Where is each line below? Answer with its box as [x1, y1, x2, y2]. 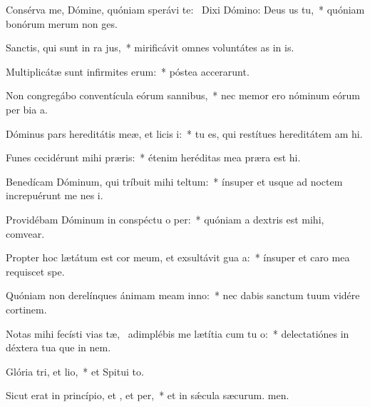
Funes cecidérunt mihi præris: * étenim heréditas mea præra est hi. [6, 150, 301, 165]
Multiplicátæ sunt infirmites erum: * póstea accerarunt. [6, 64, 250, 79]
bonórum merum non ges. [6, 16, 118, 31]
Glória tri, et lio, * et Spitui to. [6, 363, 144, 378]
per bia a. [6, 101, 48, 116]
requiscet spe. [6, 263, 65, 278]
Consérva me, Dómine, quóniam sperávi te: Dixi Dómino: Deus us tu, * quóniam [6, 2, 365, 16]
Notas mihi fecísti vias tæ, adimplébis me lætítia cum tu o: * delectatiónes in [6, 326, 349, 341]
